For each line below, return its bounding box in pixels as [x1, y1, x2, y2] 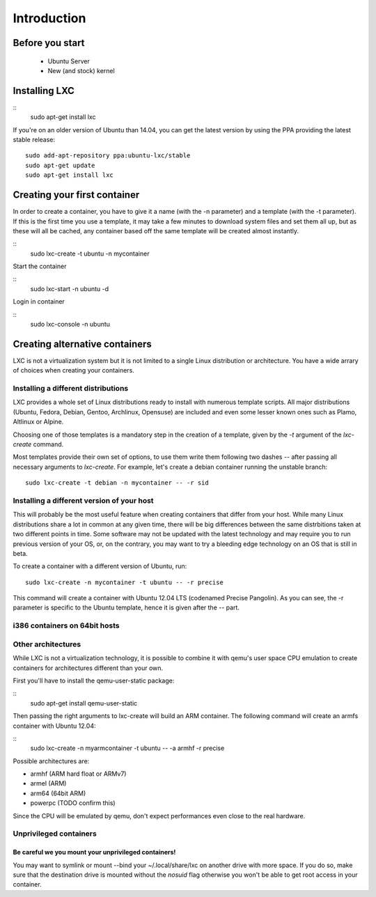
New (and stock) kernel [47, 66, 115, 75]
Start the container [13, 262, 67, 271]
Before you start [13, 37, 85, 49]
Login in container [13, 297, 65, 306]
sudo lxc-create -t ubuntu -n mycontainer [30, 249, 150, 258]
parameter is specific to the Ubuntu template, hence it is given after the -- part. [13, 603, 240, 612]
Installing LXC [13, 84, 75, 97]
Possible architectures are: [13, 756, 90, 765]
